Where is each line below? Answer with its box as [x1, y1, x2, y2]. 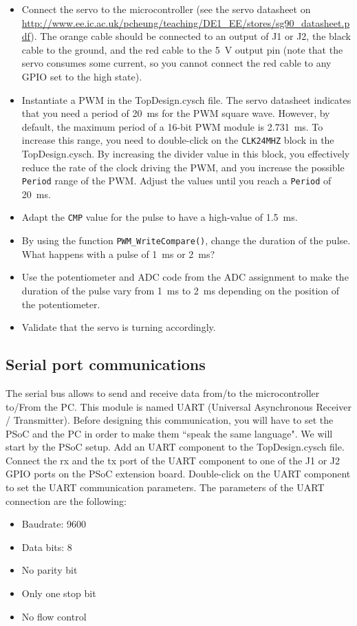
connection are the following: [6, 493, 127, 508]
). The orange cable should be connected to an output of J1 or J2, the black [30, 29, 351, 43]
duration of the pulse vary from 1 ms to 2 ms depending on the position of [21, 283, 340, 297]
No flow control [21, 609, 87, 623]
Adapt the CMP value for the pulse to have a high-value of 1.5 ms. [21, 210, 298, 224]
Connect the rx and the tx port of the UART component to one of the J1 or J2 [6, 453, 340, 467]
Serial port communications [6, 354, 206, 375]
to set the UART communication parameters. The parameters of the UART [6, 480, 325, 495]
